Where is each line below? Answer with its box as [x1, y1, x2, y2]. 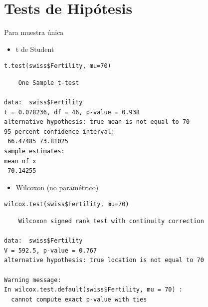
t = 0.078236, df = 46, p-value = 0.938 [4, 108, 140, 116]
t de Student [15, 43, 54, 54]
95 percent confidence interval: [4, 128, 115, 135]
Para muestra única [4, 27, 64, 37]
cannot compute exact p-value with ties [11, 296, 147, 303]
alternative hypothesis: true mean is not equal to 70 [4, 118, 190, 126]
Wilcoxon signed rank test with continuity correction [18, 218, 204, 225]
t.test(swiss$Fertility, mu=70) [4, 62, 111, 70]
